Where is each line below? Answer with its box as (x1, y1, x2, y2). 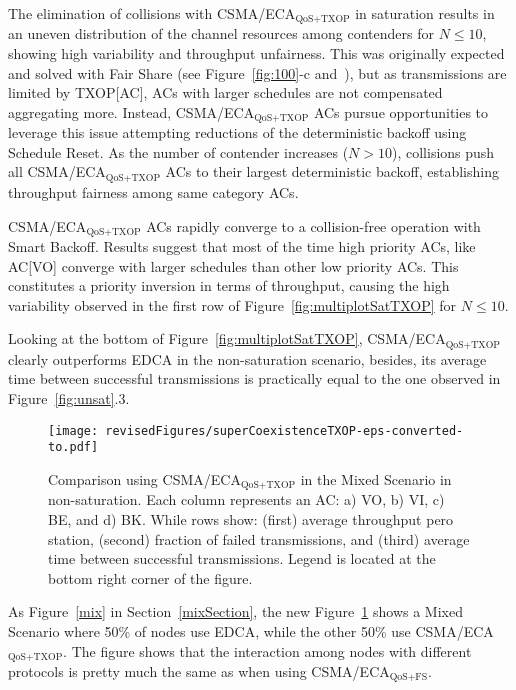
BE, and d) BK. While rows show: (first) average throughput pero (48, 508, 454, 529)
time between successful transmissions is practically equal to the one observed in (8, 368, 501, 389)
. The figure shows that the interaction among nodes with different (63, 640, 472, 661)
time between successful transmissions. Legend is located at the (48, 548, 436, 569)
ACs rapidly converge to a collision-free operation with (146, 215, 481, 236)
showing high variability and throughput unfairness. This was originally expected (8, 43, 505, 64)
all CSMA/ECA (8, 161, 106, 182)
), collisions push (391, 141, 495, 162)
